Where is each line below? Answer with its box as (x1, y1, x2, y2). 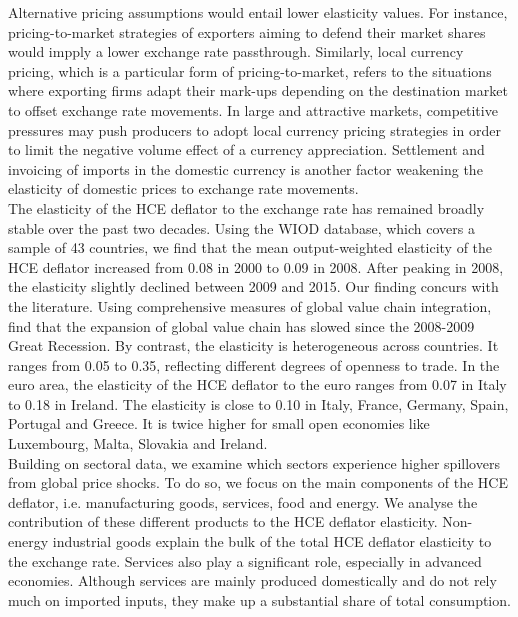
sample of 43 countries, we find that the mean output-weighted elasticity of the (8, 237, 493, 258)
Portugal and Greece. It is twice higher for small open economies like (8, 413, 430, 434)
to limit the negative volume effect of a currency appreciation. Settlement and (8, 139, 485, 160)
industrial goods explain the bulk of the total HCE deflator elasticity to (52, 531, 492, 552)
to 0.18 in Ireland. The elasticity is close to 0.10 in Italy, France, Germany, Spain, (8, 393, 509, 414)
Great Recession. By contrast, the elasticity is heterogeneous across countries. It (8, 335, 499, 356)
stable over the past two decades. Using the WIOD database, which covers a (8, 217, 475, 238)
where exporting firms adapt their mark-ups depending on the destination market (8, 80, 508, 101)
